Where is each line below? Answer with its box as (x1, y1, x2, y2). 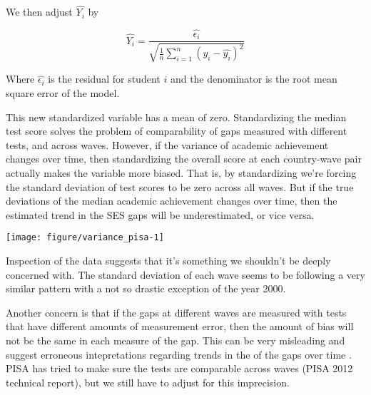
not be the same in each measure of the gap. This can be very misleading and (6, 333, 345, 348)
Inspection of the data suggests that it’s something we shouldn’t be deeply (6, 253, 331, 268)
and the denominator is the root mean (170, 71, 337, 86)
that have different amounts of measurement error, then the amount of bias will (6, 319, 354, 334)
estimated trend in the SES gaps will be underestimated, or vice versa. (6, 207, 315, 222)
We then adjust (6, 4, 73, 19)
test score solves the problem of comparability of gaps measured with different (6, 123, 347, 138)
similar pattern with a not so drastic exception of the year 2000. (6, 281, 286, 296)
